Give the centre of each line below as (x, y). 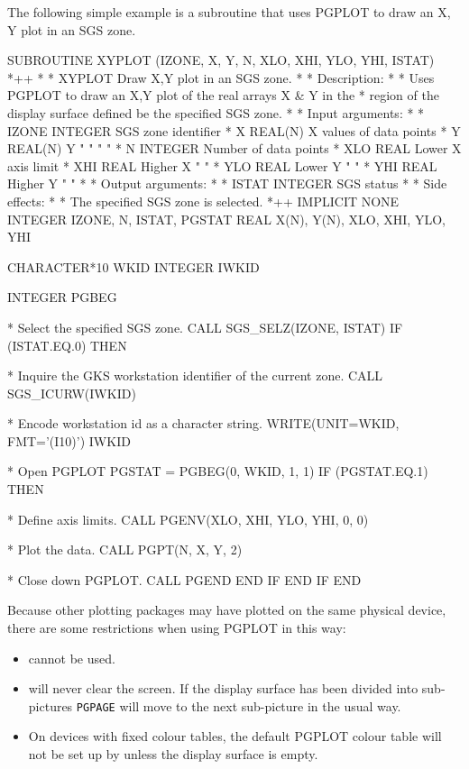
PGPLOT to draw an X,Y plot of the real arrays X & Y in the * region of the (223, 95)
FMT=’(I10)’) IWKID (69, 440)
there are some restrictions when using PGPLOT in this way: (177, 628)
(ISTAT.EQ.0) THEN (67, 345)
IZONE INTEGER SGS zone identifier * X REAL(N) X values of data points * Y (234, 130)
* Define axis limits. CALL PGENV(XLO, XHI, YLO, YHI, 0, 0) (188, 519)
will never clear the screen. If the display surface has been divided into (223, 688)
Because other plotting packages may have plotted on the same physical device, (227, 610)
